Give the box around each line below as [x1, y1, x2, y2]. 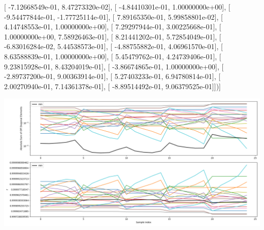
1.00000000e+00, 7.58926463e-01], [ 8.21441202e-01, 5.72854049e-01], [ [4, 31, 221, 42]
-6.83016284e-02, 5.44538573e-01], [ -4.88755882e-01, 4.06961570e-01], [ [4, 41, 223, 52]
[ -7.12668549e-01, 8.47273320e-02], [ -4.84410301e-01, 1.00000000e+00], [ [4, 2, 230, 12]
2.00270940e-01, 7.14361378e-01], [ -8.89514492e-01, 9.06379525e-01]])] [4, 81, 221, 91]
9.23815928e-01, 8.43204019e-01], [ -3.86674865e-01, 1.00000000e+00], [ [4, 61, 224, 71]
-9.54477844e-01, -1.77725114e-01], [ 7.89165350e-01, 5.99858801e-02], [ [4, 11, 223, 22]
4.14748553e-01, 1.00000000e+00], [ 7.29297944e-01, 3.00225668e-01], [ [4, 21, 221, 32]
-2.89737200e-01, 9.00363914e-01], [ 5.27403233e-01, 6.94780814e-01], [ [4, 71, 221, 82]
